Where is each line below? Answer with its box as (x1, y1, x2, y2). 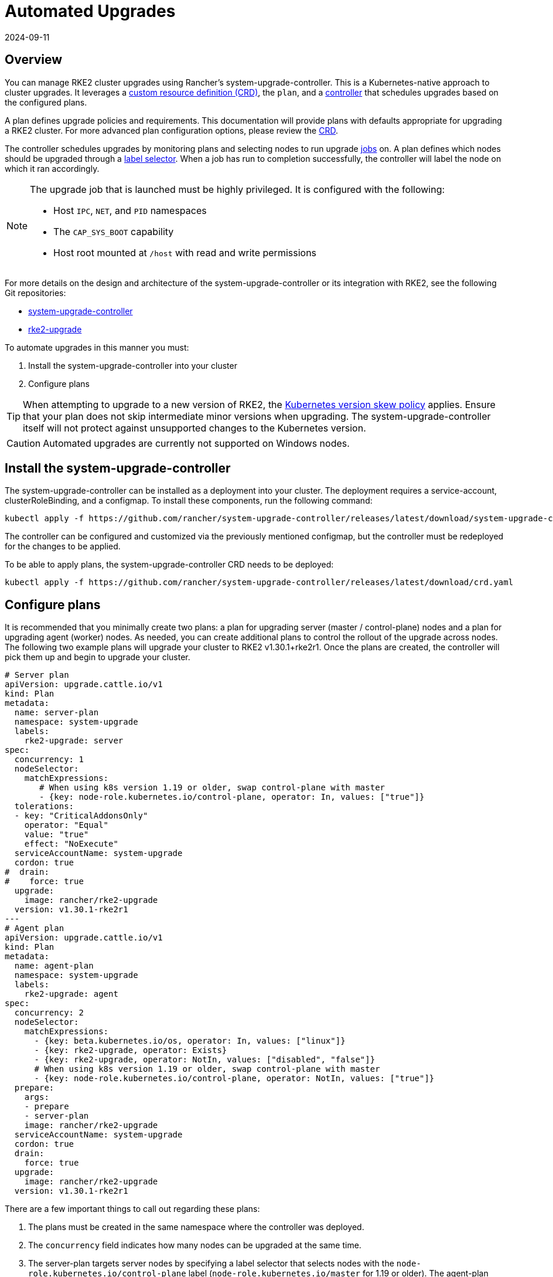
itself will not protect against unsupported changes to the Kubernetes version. (23, 422, 366, 434)
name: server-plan (14, 708, 99, 718)
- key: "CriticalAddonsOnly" (14, 811, 148, 821)
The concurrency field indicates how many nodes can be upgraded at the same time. (28, 1240, 361, 1251)
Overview (5, 52, 63, 67)
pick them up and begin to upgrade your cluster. (5, 652, 190, 663)
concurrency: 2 (14, 1008, 84, 1018)
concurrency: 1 (14, 755, 84, 765)
